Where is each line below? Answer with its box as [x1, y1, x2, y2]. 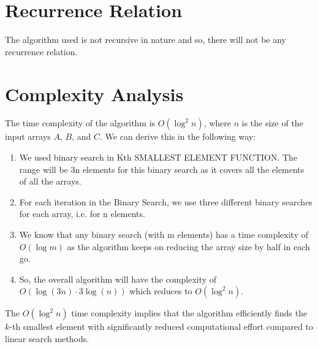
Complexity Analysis [5, 81, 184, 106]
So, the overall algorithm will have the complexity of [19, 272, 217, 285]
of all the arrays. [19, 175, 81, 188]
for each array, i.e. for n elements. [19, 207, 145, 220]
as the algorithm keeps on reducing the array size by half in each [67, 240, 310, 253]
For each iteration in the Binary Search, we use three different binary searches [19, 195, 312, 208]
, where [203, 116, 232, 129]
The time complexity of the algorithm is [5, 116, 156, 129]
